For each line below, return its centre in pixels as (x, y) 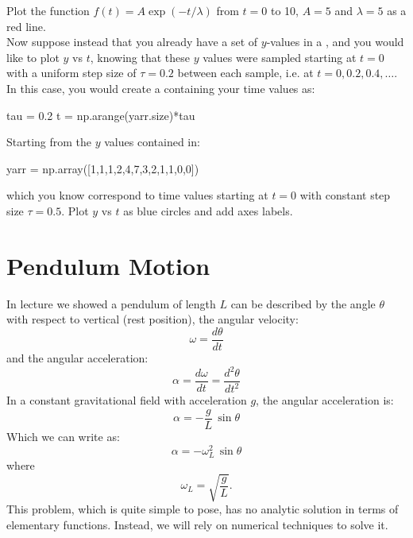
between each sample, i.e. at (245, 73)
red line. (26, 26)
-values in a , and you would (335, 42)
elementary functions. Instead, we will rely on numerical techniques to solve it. (197, 524)
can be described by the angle (303, 303)
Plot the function (48, 10)
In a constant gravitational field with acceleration (127, 400)
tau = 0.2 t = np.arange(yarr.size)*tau (101, 115)
